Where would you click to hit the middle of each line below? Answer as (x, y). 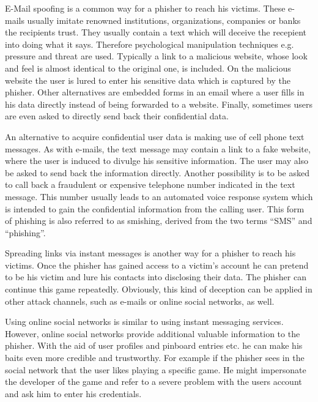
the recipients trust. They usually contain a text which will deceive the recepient (156, 32)
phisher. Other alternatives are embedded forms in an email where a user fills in (155, 92)
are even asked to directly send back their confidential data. (117, 116)
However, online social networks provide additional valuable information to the (153, 333)
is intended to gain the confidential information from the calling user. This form (155, 208)
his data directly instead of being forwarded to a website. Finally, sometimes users (159, 104)
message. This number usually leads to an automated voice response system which (159, 196)
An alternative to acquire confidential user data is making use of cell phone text (155, 136)
